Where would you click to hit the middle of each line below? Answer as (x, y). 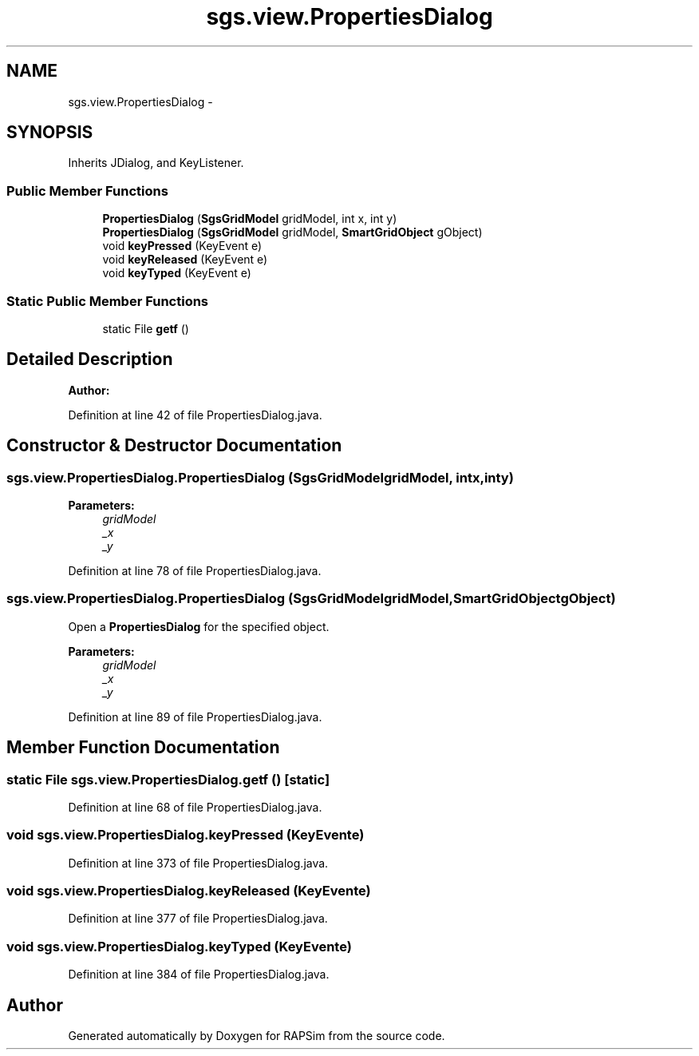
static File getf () (146, 328)
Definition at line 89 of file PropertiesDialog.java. (195, 717)
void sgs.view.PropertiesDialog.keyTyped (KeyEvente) (179, 946)
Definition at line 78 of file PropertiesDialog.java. (195, 571)
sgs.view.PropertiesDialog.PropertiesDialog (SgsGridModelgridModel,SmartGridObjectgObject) (311, 599)
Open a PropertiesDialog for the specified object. (199, 626)
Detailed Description (90, 359)
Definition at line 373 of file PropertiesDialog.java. (198, 863)
